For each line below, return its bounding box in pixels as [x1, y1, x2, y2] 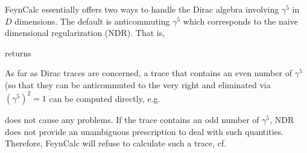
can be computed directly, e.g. [49, 92, 160, 104]
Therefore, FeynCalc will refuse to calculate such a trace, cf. [5, 137, 227, 149]
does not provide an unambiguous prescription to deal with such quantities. [5, 125, 284, 137]
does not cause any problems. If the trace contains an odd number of [5, 113, 259, 126]
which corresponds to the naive [183, 14, 298, 27]
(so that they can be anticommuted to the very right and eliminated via [5, 78, 271, 91]
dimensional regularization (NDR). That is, [5, 26, 165, 39]
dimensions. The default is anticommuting [14, 14, 170, 27]
